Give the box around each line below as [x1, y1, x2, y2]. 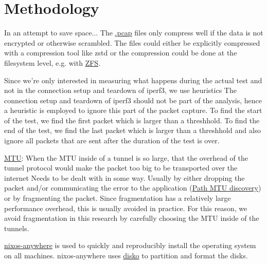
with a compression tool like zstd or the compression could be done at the [4, 47, 237, 58]
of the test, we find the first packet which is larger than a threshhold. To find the [4, 115, 260, 125]
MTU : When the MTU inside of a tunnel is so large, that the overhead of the [4, 152, 248, 163]
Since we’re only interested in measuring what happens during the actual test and [4, 74, 262, 85]
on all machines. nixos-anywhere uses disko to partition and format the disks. [4, 250, 248, 260]
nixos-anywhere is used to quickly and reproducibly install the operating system [4, 240, 256, 251]
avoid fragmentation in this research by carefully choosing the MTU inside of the [4, 213, 259, 223]
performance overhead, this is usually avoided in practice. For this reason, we [4, 202, 247, 213]
